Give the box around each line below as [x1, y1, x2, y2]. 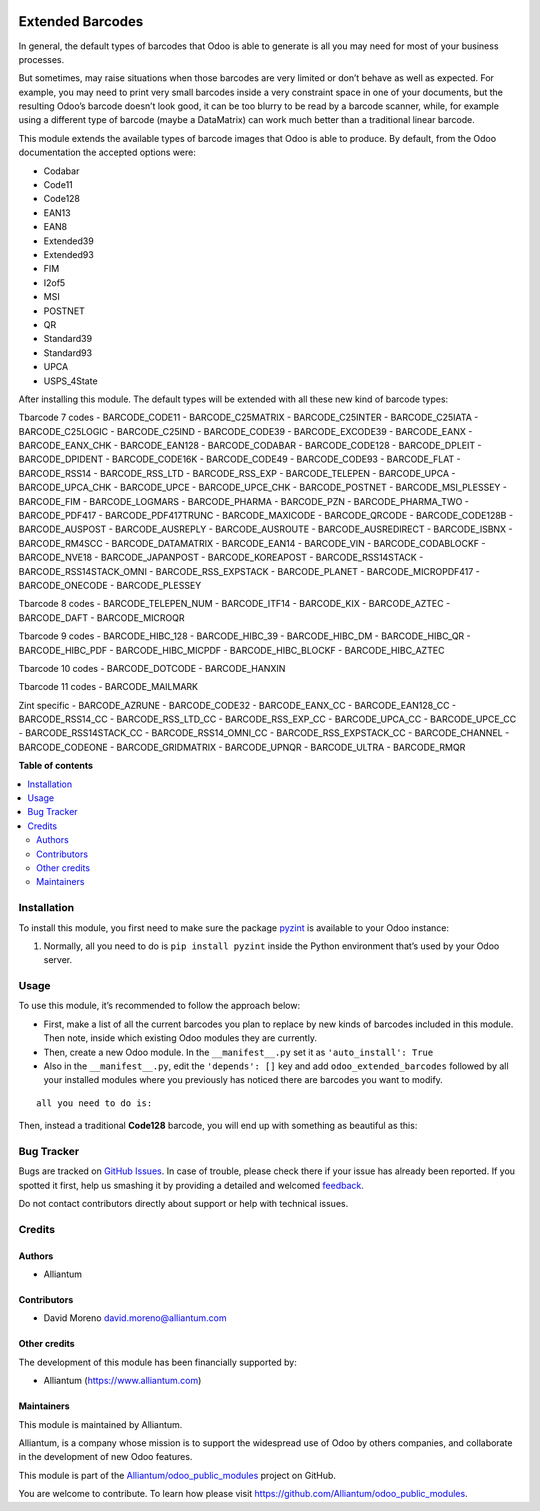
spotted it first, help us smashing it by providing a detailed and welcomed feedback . [18, 1179, 365, 1191]
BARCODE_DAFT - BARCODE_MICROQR [18, 611, 185, 624]
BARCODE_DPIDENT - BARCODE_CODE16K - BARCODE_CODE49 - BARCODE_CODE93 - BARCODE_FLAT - [18, 453, 462, 465]
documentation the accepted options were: [18, 146, 197, 159]
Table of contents [18, 760, 94, 772]
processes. [18, 53, 65, 65]
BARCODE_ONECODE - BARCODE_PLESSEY [18, 579, 202, 591]
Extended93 [43, 248, 94, 260]
